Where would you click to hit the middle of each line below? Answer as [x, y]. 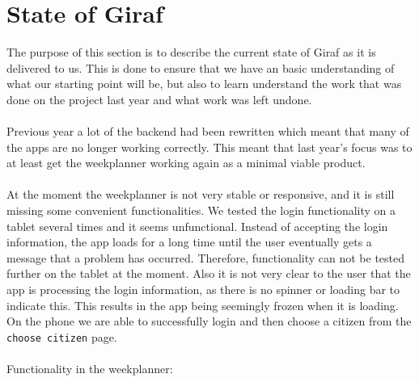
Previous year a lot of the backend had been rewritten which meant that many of [208, 131]
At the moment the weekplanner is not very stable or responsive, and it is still [201, 194]
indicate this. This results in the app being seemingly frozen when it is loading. [203, 305]
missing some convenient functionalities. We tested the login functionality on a [201, 210]
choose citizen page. [62, 336]
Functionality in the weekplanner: [90, 369]
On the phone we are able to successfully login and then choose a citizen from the [209, 321]
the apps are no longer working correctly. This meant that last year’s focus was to [209, 147]
